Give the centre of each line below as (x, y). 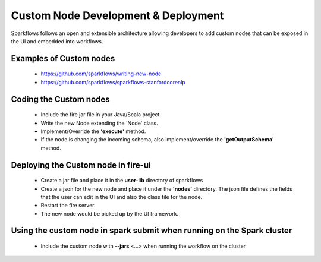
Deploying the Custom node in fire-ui (81, 165)
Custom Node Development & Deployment (117, 15)
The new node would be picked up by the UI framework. (110, 213)
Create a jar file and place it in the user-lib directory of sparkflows (122, 181)
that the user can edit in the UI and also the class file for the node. (122, 197)
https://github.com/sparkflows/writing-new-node (101, 74)
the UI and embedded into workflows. (57, 41)
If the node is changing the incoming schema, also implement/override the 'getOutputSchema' (158, 140)
